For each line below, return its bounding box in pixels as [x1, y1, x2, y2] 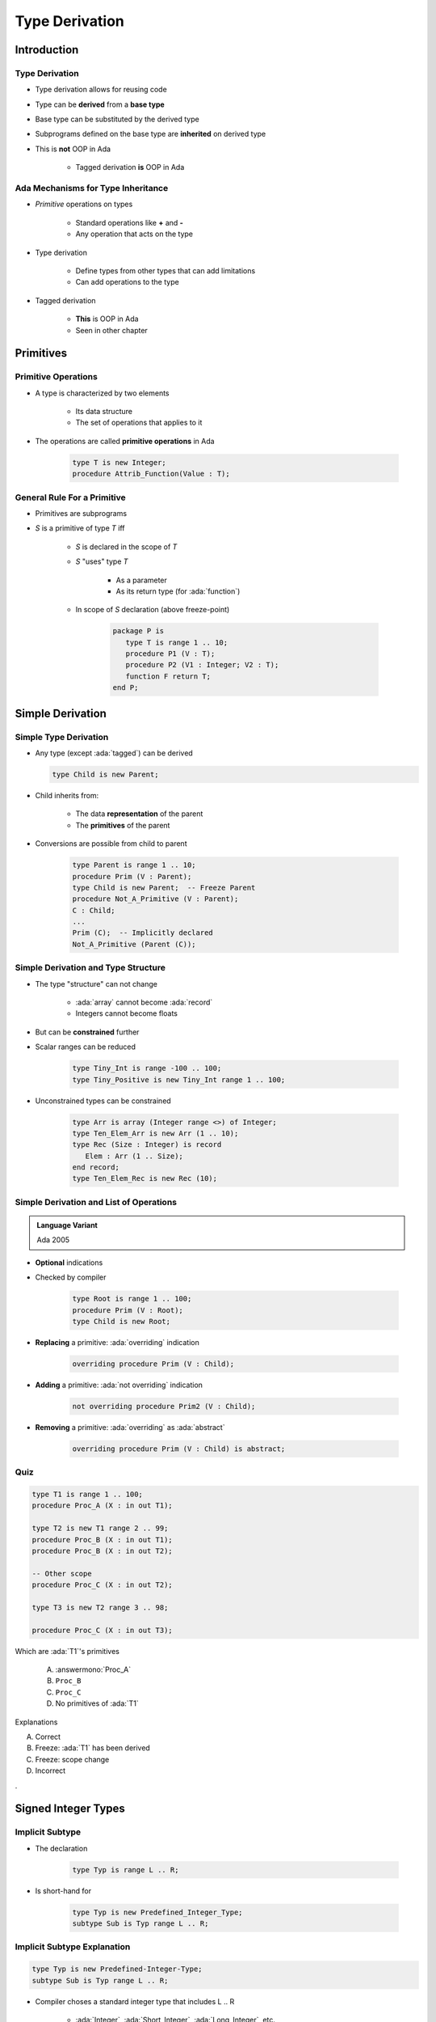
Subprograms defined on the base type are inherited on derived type [35, 129, 266, 139]
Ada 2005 [36, 1235, 70, 1245]
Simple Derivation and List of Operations [15, 1196, 178, 1208]
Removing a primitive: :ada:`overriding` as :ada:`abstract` [35, 1422, 225, 1432]
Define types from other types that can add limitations [75, 265, 256, 275]
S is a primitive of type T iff [35, 523, 125, 533]
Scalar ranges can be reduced [35, 1042, 136, 1051]
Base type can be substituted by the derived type [35, 114, 199, 125]
